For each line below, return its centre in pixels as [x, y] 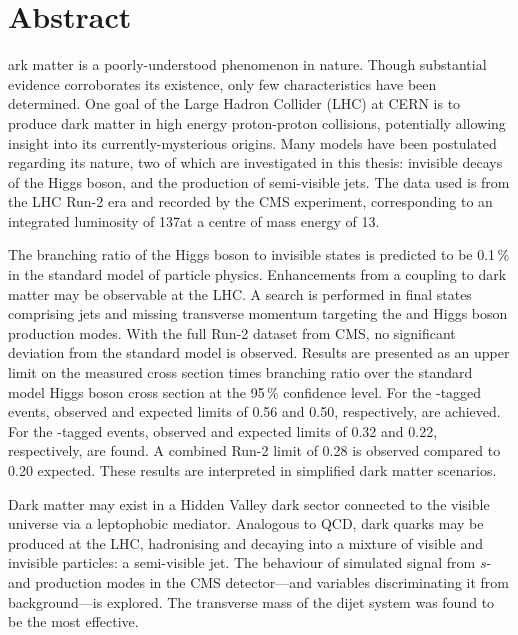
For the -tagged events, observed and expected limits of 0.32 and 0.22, [223, 430]
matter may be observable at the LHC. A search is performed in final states [240, 293]
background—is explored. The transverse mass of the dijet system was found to [251, 601]
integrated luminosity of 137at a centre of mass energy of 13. [194, 220]
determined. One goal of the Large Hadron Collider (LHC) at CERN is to [234, 103]
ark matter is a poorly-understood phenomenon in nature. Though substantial [247, 64]
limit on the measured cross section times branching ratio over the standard [240, 372]
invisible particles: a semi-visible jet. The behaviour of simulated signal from [242, 562]
